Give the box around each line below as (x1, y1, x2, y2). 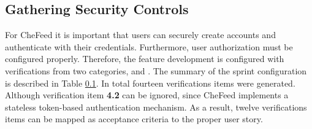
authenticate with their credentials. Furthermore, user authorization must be (5, 40, 293, 53)
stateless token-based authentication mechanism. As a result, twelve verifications (5, 100, 307, 113)
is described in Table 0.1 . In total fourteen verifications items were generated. (5, 76, 295, 89)
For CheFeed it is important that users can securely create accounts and (5, 28, 276, 41)
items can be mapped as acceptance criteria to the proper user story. (5, 112, 263, 125)
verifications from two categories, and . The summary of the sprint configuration (5, 64, 307, 77)
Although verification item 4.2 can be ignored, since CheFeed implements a (5, 88, 289, 101)
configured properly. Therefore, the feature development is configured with (5, 52, 284, 65)
